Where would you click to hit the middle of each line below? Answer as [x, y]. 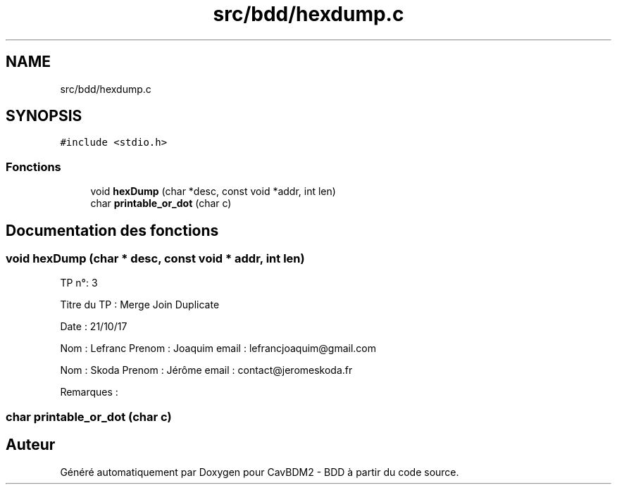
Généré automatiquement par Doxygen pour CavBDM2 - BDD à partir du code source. [260, 472]
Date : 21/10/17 [94, 327]
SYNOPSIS [44, 116]
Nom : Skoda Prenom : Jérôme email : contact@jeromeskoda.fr [206, 370]
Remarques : [89, 392]
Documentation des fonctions [112, 230]
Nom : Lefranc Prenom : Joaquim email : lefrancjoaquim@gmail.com [218, 348]
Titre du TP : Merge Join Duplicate [140, 305]
